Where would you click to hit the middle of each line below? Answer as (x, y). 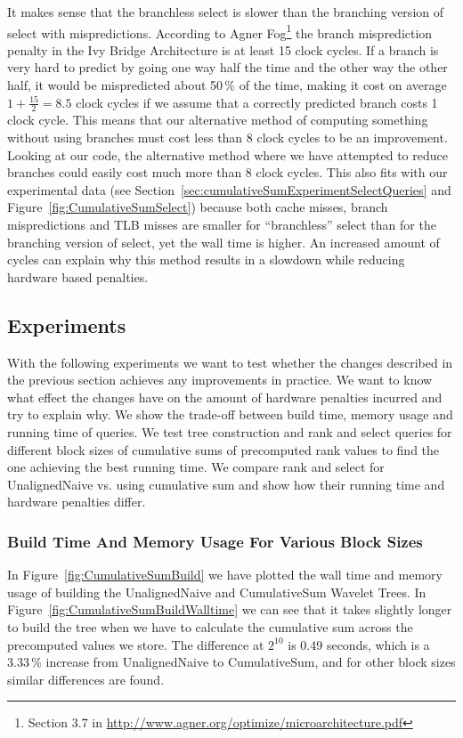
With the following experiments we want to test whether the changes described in (230, 362)
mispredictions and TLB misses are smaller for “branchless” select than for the (222, 225)
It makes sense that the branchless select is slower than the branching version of (225, 12)
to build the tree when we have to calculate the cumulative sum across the (210, 626)
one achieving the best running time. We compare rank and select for (196, 467)
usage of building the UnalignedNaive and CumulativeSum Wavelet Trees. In (217, 592)
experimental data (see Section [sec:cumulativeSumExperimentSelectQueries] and (229, 189)
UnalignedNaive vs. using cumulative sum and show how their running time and (226, 484)
